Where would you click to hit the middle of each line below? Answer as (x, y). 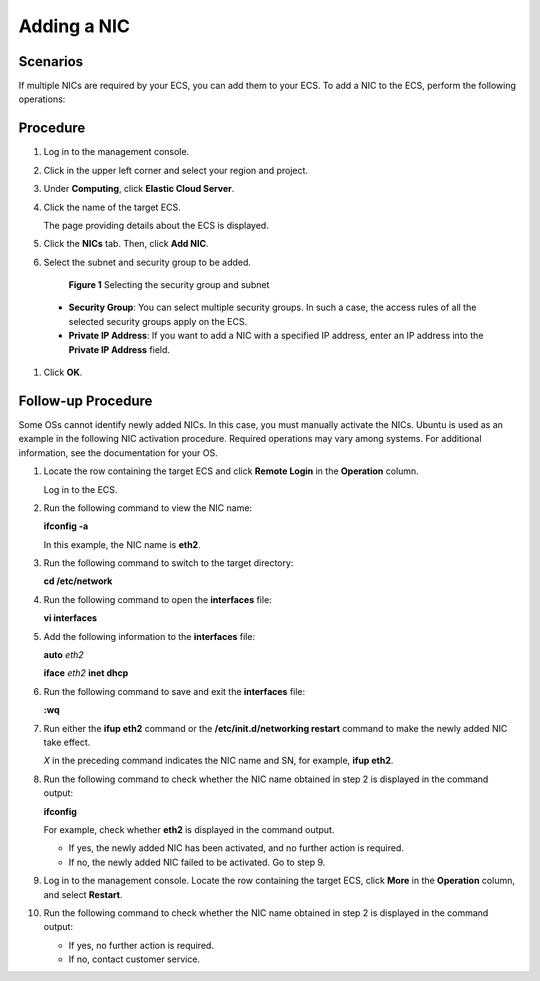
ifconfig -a (66, 526)
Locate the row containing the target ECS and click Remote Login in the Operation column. (231, 471)
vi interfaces (70, 618)
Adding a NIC (74, 26)
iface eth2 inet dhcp (86, 673)
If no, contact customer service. (134, 959)
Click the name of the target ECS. (112, 207)
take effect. (67, 742)
